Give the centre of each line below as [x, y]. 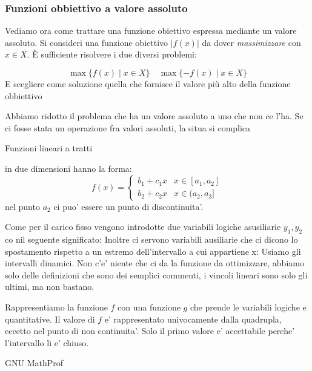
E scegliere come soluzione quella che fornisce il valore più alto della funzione [148, 84]
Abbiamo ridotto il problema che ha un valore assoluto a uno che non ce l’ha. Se [154, 116]
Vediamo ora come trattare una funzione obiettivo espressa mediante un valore [151, 31]
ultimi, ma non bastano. [50, 287]
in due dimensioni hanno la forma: [68, 168]
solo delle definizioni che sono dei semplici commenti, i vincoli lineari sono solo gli [156, 274]
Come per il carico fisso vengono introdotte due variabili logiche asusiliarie [143, 227]
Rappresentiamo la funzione [56, 307]
